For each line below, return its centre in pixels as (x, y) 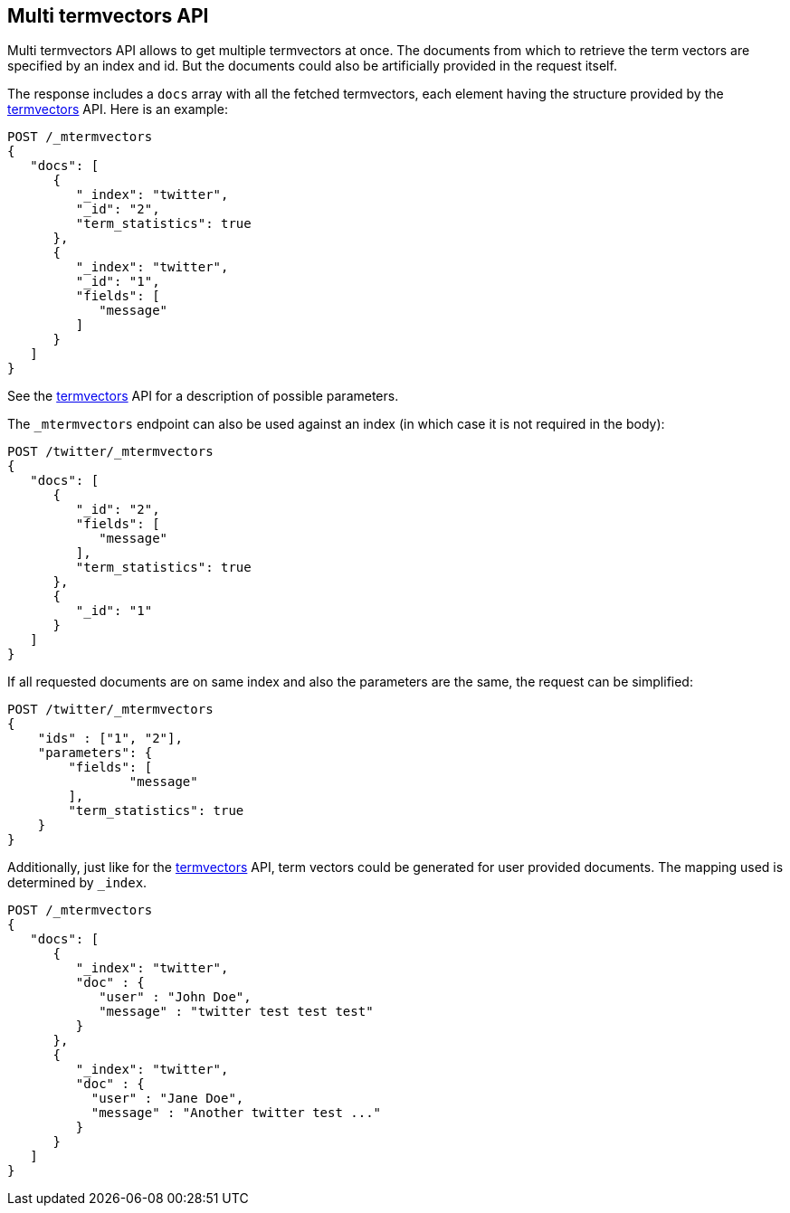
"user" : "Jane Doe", (167, 1099)
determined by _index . (77, 883)
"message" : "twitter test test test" (236, 1012)
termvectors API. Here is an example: (118, 109)
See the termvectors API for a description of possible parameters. (203, 396)
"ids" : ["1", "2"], (110, 739)
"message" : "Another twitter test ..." (236, 1113)
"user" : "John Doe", (175, 997)
